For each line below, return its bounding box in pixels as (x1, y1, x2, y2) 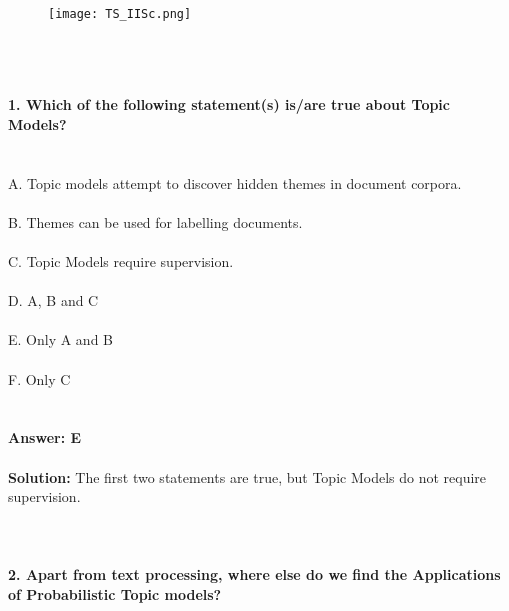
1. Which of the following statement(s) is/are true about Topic (8, 94, 450, 115)
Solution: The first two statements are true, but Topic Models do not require (8, 466, 487, 487)
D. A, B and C (8, 290, 99, 311)
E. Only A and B (8, 329, 114, 350)
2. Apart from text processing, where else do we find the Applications (8, 564, 501, 585)
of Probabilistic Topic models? (8, 584, 222, 605)
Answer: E (8, 427, 82, 448)
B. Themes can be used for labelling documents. (8, 211, 303, 232)
